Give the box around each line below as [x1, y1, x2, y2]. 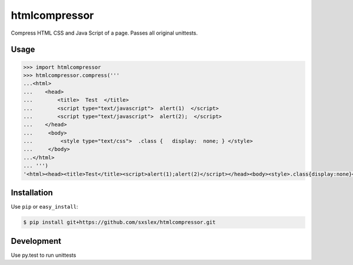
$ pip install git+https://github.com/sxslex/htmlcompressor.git [23, 219, 216, 226]
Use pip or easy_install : [11, 203, 78, 210]
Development [11, 236, 62, 246]
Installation [11, 188, 53, 198]
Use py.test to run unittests [11, 251, 76, 259]
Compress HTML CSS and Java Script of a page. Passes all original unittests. [11, 29, 198, 36]
